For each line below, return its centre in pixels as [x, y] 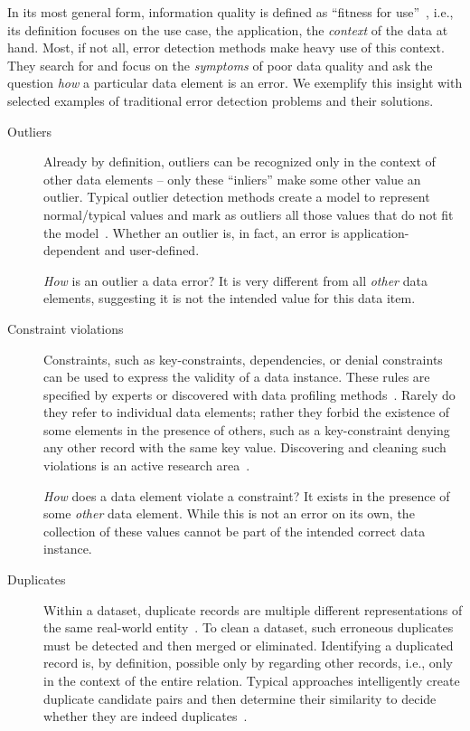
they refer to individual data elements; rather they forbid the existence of [247, 412]
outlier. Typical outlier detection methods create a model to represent [237, 197]
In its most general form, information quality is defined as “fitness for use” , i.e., [230, 12]
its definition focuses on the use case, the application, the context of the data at [228, 29]
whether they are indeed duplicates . [146, 716]
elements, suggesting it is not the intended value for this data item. [230, 298]
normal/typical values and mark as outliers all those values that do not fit [249, 214]
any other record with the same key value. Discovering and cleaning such [245, 447]
